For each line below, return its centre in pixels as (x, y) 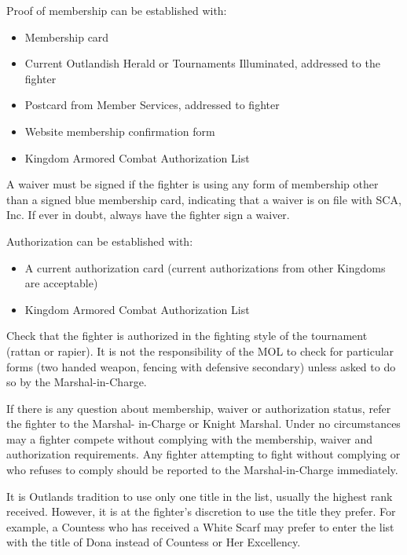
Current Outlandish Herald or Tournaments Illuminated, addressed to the (202, 63)
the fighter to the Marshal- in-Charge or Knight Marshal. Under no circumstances (203, 424)
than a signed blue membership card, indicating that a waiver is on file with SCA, (204, 199)
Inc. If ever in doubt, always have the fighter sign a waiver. (148, 215)
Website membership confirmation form (120, 131)
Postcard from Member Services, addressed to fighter (152, 105)
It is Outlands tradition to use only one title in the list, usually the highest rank (200, 496)
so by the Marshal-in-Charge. (77, 382)
